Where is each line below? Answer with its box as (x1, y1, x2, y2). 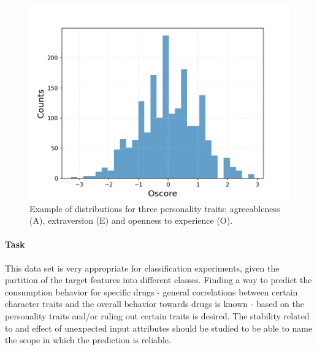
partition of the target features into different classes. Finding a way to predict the (5, 273, 312, 286)
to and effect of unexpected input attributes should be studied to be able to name (5, 321, 313, 334)
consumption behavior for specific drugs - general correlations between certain (5, 285, 298, 298)
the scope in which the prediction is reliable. (5, 333, 171, 346)
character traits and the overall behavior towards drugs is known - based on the (5, 297, 304, 310)
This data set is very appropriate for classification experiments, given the (5, 261, 280, 274)
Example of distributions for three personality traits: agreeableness (29, 202, 280, 215)
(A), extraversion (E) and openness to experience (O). (29, 214, 233, 227)
